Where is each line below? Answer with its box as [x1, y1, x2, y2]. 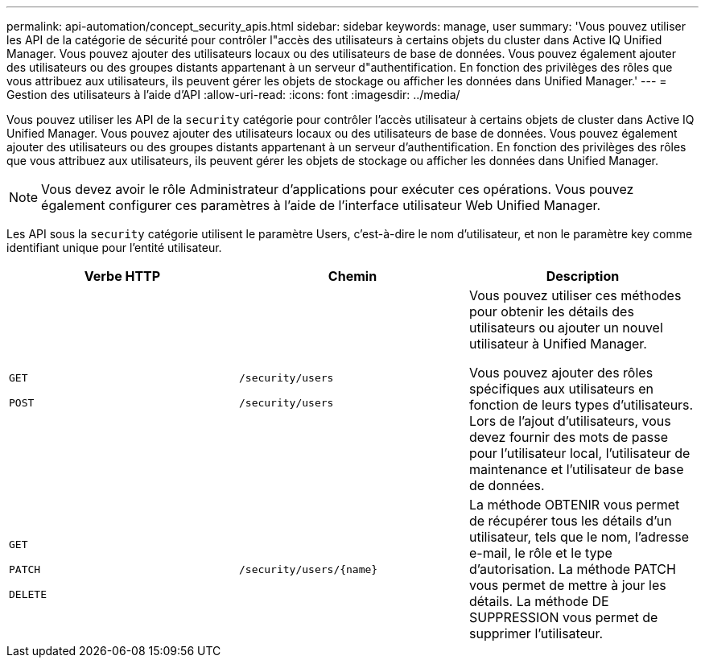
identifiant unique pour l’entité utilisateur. [6, 241, 222, 254]
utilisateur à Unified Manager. [468, 336, 647, 352]
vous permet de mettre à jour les [468, 577, 666, 593]
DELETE [9, 588, 47, 600]
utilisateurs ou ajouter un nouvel [468, 320, 663, 336]
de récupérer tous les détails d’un [468, 513, 672, 529]
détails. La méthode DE [468, 593, 609, 609]
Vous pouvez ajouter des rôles [468, 365, 653, 381]
